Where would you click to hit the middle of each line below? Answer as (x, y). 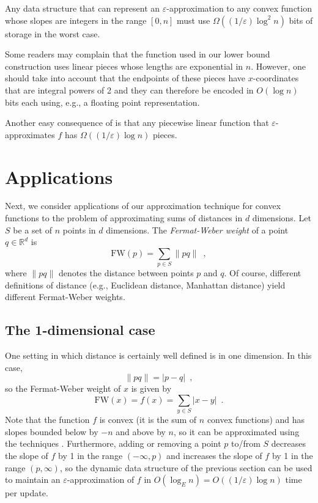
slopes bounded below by (52, 431)
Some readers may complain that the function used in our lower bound (138, 54)
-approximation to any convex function (239, 8)
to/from (246, 443)
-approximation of (101, 479)
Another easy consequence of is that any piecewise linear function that (137, 123)
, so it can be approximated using (237, 431)
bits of (301, 20)
